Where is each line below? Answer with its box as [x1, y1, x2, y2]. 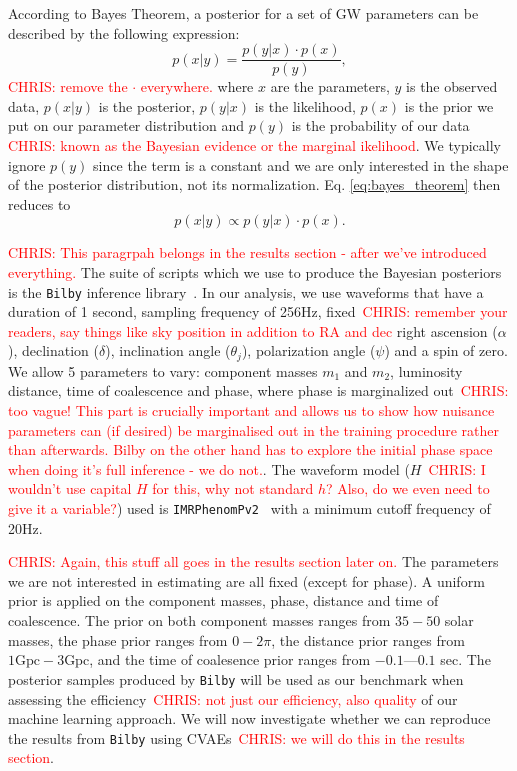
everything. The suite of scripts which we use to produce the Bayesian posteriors [8, 262, 502, 282]
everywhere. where [140, 76, 254, 97]
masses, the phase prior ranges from [8, 629, 228, 650]
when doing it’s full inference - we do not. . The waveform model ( [8, 458, 410, 479]
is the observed [406, 76, 498, 97]
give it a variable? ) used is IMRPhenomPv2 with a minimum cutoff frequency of [8, 498, 491, 519]
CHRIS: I [428, 458, 486, 479]
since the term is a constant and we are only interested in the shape [93, 154, 509, 175]
